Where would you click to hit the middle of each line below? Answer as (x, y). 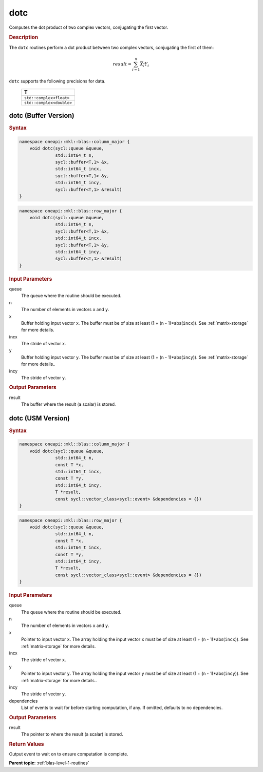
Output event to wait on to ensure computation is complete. (69, 754)
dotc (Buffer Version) (42, 115)
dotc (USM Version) (39, 418)
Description (24, 38)
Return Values (27, 744)
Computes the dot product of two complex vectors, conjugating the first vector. (88, 27)
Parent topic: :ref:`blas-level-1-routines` (49, 763)
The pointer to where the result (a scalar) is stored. (72, 734)
